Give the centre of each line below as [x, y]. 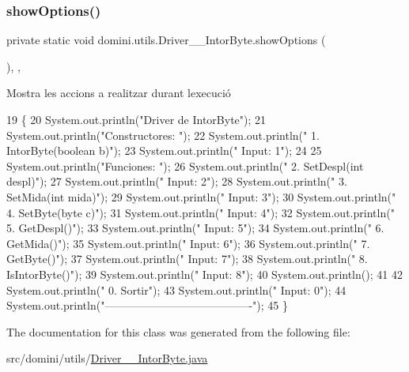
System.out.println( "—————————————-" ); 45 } [147, 305]
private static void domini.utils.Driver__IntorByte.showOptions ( [166, 40]
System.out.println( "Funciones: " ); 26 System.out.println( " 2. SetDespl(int [185, 165]
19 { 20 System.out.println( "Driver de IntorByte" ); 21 [136, 119]
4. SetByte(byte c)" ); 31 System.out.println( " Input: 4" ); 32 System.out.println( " [201, 212]
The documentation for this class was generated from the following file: [178, 331]
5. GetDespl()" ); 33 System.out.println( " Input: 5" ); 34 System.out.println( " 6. [195, 228]
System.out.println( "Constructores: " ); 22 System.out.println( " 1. [163, 135]
